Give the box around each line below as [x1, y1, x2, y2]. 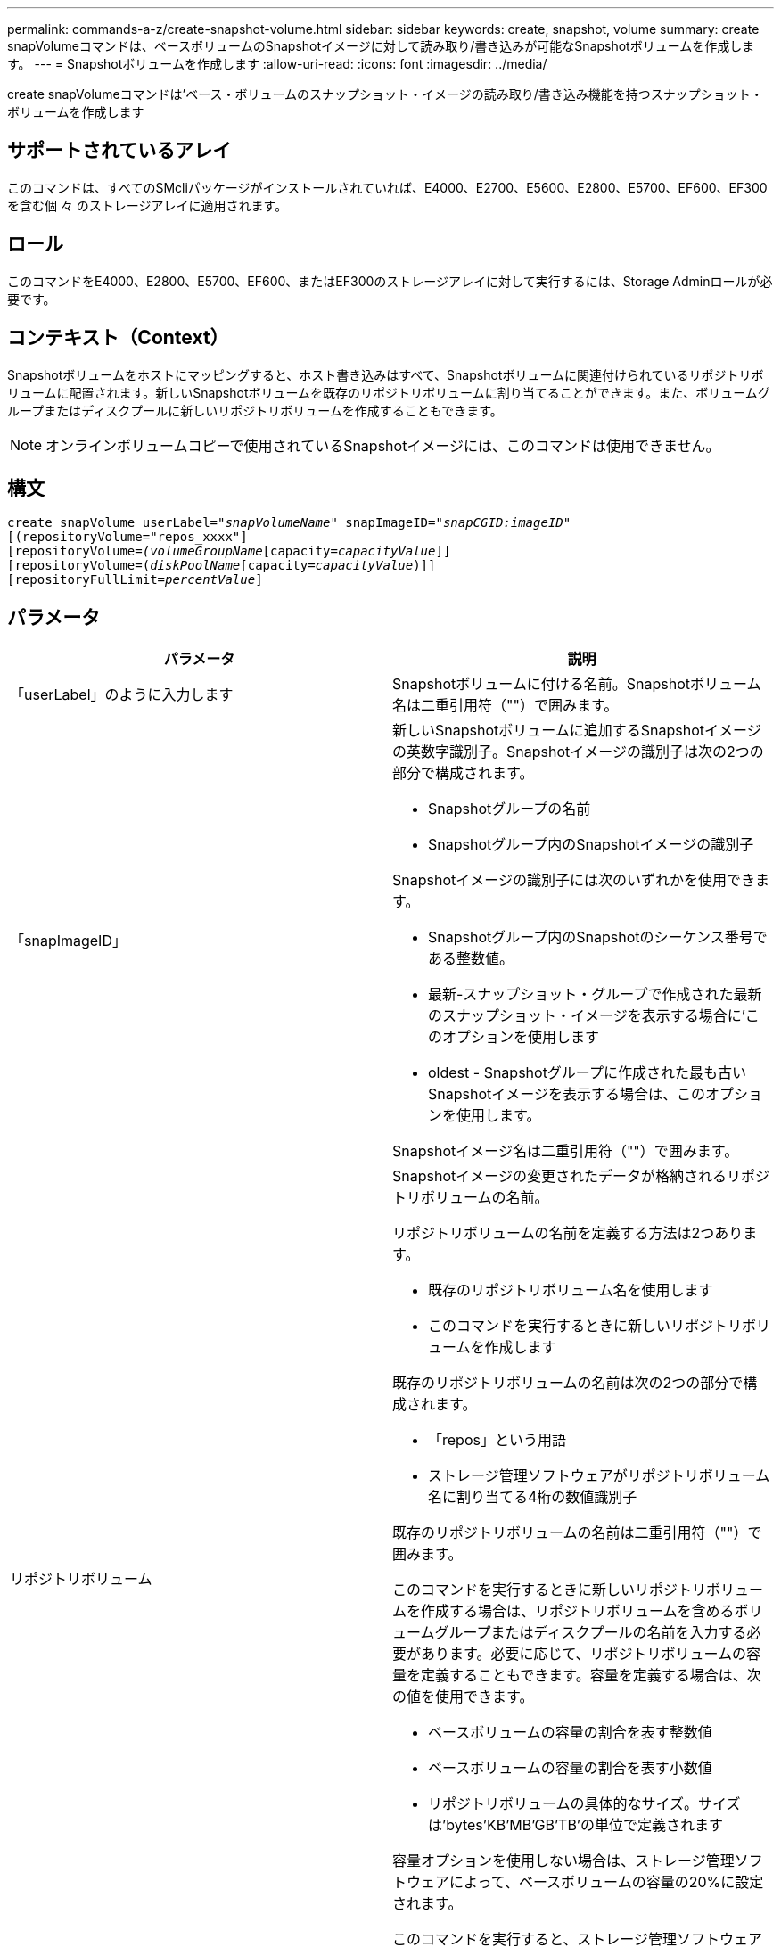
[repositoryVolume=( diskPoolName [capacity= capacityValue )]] [7, 558, 436, 573]
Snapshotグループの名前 [428, 800, 591, 818]
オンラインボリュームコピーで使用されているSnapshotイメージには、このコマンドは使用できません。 [45, 436, 720, 455]
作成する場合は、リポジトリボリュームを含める [421, 1602, 735, 1621]
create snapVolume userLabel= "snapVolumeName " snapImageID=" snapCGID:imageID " [7, 515, 571, 530]
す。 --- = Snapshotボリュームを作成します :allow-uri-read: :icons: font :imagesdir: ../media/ [7, 56, 547, 71]
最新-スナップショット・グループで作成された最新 [428, 985, 762, 1004]
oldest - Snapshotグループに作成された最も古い [428, 1064, 746, 1082]
